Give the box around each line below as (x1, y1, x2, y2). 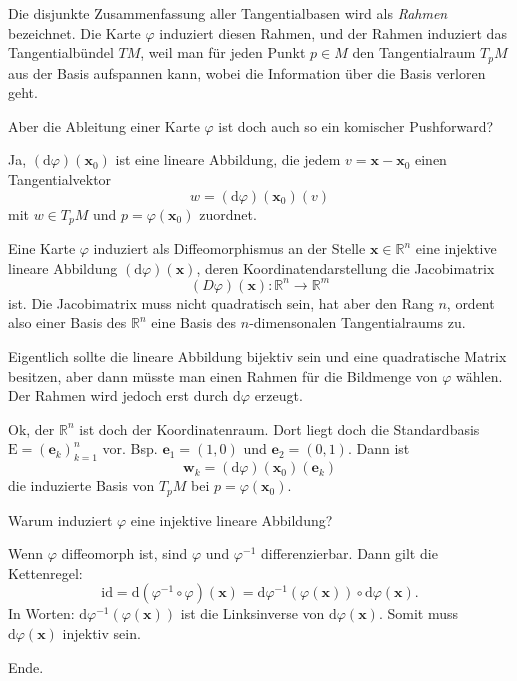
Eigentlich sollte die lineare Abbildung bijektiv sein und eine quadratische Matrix (8, 345, 507, 366)
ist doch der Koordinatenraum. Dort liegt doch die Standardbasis (79, 418, 480, 439)
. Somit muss (378, 603, 458, 624)
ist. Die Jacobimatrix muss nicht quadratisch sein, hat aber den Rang (8, 292, 434, 313)
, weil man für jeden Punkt (140, 42, 306, 63)
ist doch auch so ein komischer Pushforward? (218, 115, 494, 136)
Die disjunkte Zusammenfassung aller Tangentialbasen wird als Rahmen (8, 3, 448, 23)
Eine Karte (8, 238, 76, 259)
